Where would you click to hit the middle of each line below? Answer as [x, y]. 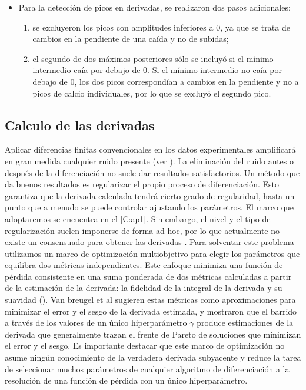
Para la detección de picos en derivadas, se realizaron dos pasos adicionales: [154, 7]
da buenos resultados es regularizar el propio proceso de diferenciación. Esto [142, 184]
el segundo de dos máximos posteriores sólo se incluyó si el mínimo [153, 58]
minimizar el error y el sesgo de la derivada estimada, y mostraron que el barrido [151, 311]
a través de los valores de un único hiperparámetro [96, 323]
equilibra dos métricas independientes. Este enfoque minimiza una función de [144, 265]
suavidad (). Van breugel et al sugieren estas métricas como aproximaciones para [150, 300]
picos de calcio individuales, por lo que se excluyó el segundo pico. [152, 93]
